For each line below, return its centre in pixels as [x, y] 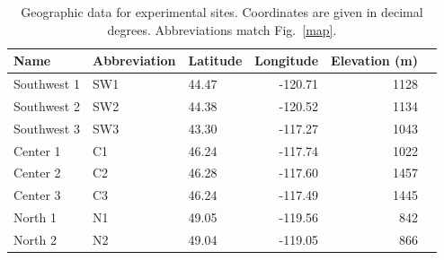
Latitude [215, 61]
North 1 [35, 217]
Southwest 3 [47, 128]
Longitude [287, 61]
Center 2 [37, 173]
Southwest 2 [47, 105]
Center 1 [37, 150]
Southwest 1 [47, 84]
